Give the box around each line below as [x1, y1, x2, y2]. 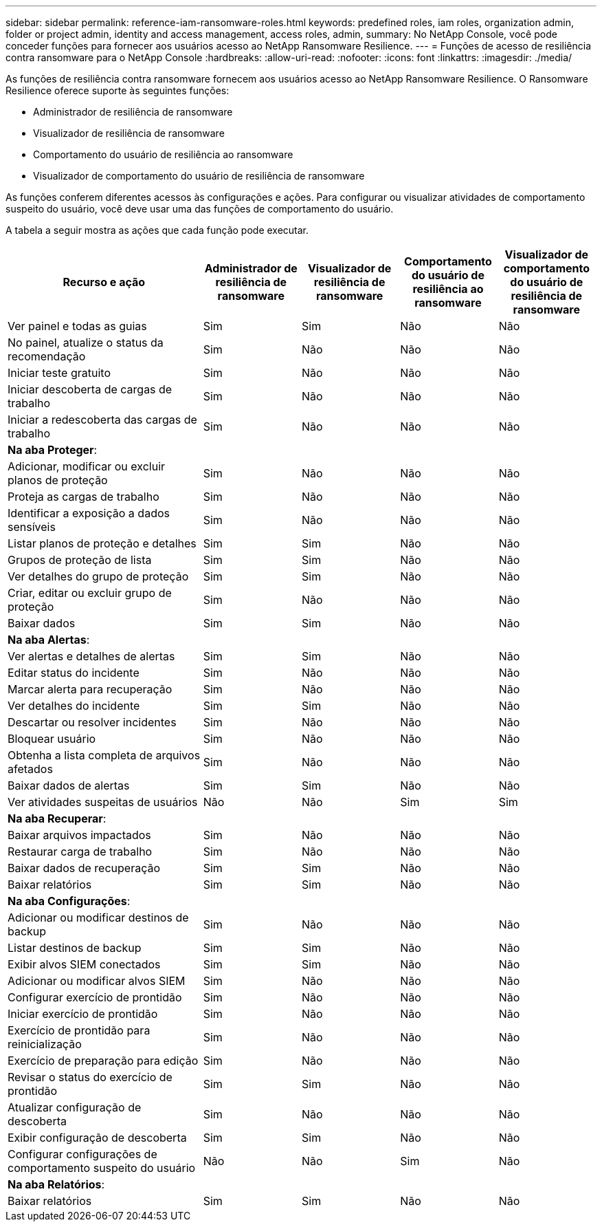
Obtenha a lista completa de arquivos [8, 748, 201, 762]
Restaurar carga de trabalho [8, 845, 153, 858]
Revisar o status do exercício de [8, 1070, 172, 1084]
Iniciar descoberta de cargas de [8, 382, 172, 396]
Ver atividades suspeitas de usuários [8, 795, 198, 809]
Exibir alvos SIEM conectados [8, 957, 161, 971]
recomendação [8, 349, 86, 363]
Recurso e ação [63, 275, 146, 289]
